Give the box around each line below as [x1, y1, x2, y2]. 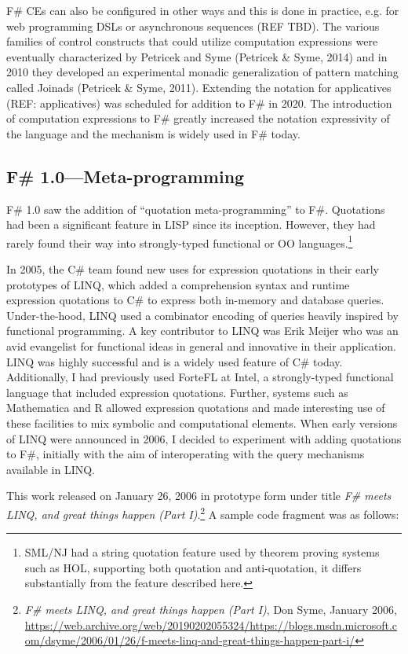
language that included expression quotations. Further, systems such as [6, 384, 348, 400]
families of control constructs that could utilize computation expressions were [6, 33, 378, 50]
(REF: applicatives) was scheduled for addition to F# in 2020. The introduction [6, 94, 392, 111]
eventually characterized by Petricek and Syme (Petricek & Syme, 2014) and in [6, 48, 388, 64]
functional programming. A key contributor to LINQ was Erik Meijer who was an [6, 322, 399, 339]
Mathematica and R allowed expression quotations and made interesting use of [6, 399, 385, 416]
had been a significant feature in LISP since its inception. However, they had [6, 216, 376, 233]
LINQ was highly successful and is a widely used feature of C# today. [6, 353, 343, 369]
